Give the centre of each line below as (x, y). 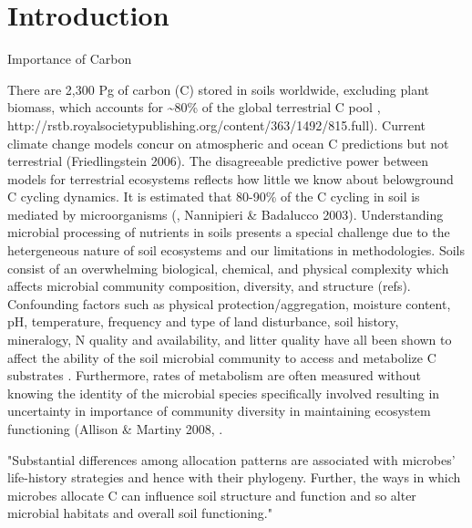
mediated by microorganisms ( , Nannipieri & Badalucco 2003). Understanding (226, 214)
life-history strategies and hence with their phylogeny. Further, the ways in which (234, 477)
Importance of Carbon (70, 59)
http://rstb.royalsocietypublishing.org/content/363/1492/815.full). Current (217, 124)
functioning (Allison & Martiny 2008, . (115, 429)
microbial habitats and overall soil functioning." (140, 513)
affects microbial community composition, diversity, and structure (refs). (209, 286)
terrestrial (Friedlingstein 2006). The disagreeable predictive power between (218, 161)
